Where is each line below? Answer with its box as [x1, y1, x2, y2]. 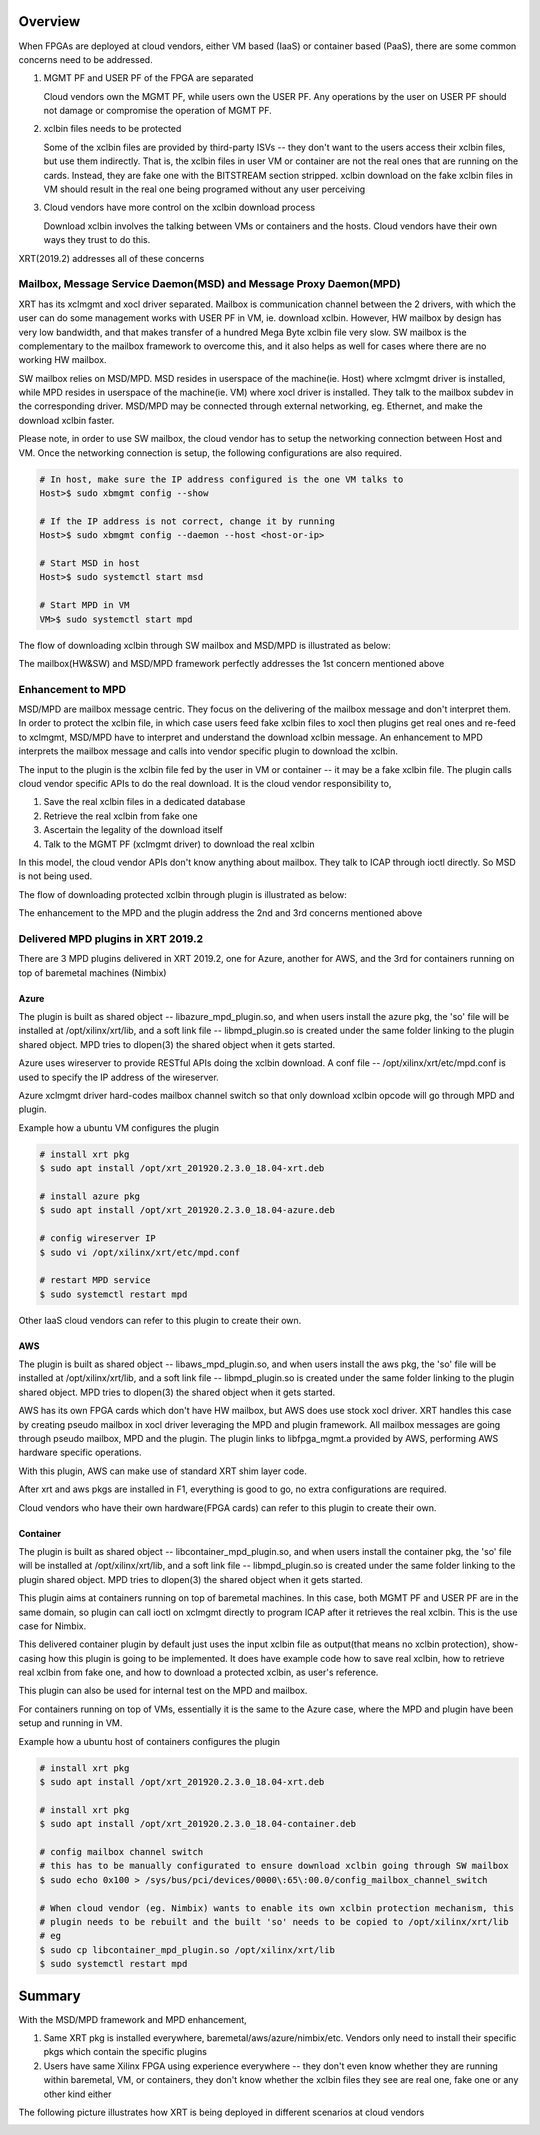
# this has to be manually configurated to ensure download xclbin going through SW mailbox [39, 1860, 509, 1872]
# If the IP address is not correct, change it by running [39, 515, 335, 527]
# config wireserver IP [39, 1233, 157, 1244]
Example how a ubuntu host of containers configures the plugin [18, 1735, 280, 1747]
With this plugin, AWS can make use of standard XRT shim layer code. [18, 1465, 307, 1477]
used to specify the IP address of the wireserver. [18, 1071, 219, 1083]
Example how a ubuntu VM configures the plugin [18, 1121, 220, 1134]
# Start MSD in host [39, 557, 140, 569]
